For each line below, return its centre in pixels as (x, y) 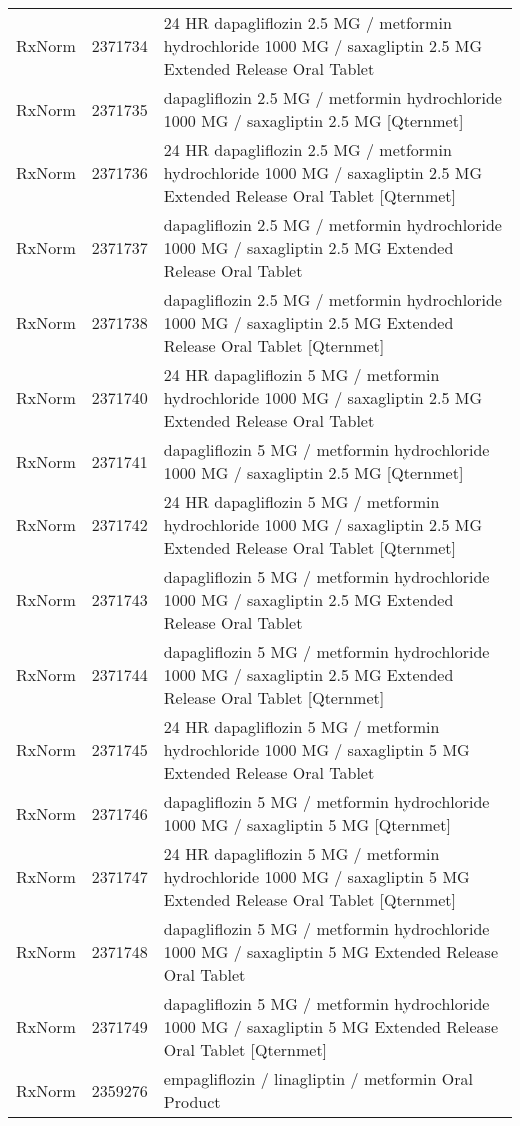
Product (192, 1101)
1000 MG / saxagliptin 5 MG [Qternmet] (307, 824)
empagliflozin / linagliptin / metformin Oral (318, 1078)
